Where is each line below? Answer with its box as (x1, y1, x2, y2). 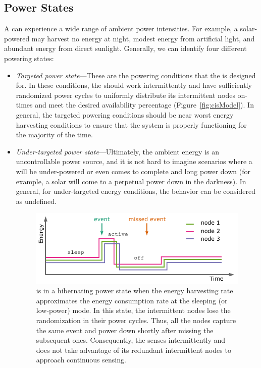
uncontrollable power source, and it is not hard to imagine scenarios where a (16, 156, 252, 167)
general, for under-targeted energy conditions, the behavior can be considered (16, 186, 255, 196)
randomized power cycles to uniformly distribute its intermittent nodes (16, 89, 235, 100)
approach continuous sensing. (36, 354, 126, 365)
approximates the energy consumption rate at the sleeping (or (36, 295, 228, 305)
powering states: (4, 52, 54, 63)
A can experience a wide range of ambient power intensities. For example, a (4, 23, 238, 34)
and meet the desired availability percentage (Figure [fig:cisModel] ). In (35, 99, 254, 110)
